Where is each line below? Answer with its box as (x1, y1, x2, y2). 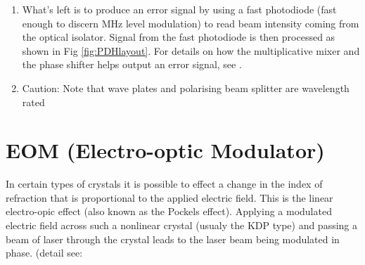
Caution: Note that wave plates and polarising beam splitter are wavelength (22, 80, 350, 95)
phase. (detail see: (6, 245, 83, 260)
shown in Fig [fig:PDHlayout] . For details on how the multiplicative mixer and (22, 43, 360, 58)
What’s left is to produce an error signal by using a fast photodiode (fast (22, 2, 337, 16)
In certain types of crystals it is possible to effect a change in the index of (6, 176, 323, 191)
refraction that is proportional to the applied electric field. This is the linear (6, 190, 333, 205)
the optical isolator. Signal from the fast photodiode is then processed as (22, 30, 335, 44)
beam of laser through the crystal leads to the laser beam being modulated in (6, 231, 340, 246)
